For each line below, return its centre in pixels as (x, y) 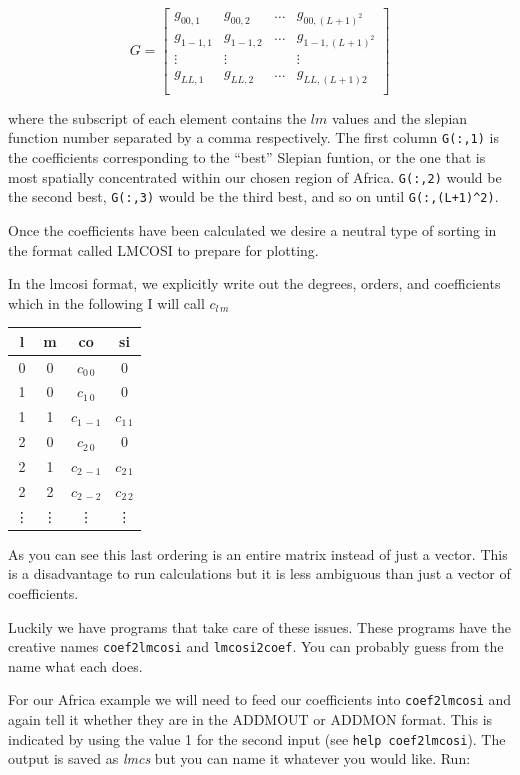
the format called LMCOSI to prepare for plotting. (163, 249)
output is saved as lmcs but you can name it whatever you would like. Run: (239, 758)
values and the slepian (399, 117)
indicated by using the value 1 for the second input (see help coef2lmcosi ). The (257, 738)
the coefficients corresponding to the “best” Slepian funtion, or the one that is (247, 157)
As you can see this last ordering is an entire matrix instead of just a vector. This (258, 553)
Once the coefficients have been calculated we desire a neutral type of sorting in (252, 229)
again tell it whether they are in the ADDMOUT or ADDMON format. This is (250, 719)
